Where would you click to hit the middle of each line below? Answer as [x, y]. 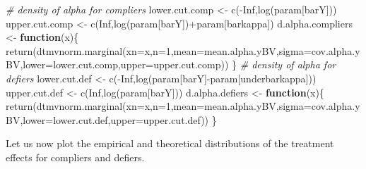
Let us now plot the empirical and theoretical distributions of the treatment [170, 143]
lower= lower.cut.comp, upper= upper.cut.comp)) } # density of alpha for [179, 64]
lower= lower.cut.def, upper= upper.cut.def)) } [120, 119]
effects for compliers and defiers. [75, 157]
